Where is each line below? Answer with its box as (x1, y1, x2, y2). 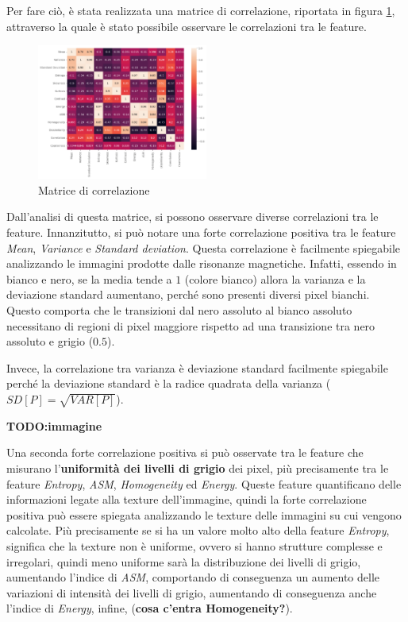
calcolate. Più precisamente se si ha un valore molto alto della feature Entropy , (6, 522, 390, 539)
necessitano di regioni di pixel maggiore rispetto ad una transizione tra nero (6, 317, 375, 334)
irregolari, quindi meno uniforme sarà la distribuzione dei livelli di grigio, (6, 553, 361, 570)
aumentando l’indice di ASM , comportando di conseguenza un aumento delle (6, 569, 380, 585)
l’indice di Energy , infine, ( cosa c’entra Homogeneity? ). (6, 600, 293, 616)
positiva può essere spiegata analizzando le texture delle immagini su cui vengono (6, 506, 402, 523)
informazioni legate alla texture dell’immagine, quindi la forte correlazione (6, 491, 367, 508)
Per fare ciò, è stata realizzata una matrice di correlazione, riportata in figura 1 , (6, 2, 395, 18)
